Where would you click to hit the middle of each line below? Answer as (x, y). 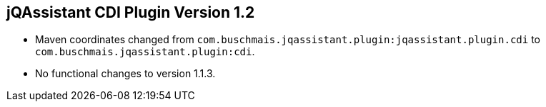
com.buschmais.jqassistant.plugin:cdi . (145, 52)
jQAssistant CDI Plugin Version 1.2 (131, 12)
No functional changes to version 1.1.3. (125, 74)
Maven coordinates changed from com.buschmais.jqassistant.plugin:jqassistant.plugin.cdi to (288, 40)
